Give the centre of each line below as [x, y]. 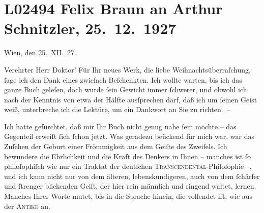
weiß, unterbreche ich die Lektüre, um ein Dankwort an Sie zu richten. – [117, 109]
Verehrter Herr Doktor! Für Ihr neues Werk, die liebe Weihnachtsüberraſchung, [127, 69]
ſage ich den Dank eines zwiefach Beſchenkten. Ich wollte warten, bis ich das [123, 79]
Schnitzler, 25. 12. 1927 [90, 28]
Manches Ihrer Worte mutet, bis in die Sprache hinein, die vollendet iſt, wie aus [128, 196]
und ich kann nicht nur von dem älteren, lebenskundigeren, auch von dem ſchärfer [132, 176]
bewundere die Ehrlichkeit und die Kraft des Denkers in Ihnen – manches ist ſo [128, 156]
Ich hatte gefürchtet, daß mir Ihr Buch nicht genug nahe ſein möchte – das [120, 126]
